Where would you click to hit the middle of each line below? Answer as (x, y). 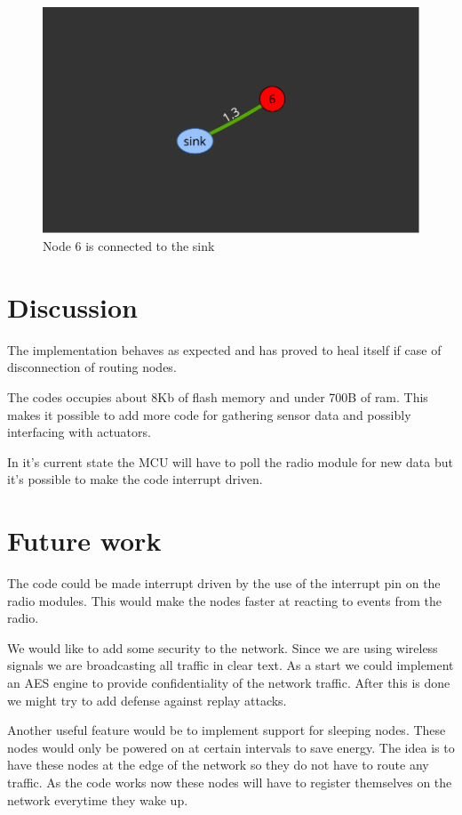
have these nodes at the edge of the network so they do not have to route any (218, 765)
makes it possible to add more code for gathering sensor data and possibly (209, 414)
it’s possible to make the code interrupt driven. (135, 479)
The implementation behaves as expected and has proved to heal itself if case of (224, 349)
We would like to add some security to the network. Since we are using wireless (223, 647)
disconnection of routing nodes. (92, 367)
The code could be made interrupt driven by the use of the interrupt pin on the (224, 583)
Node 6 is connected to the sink (129, 246)
